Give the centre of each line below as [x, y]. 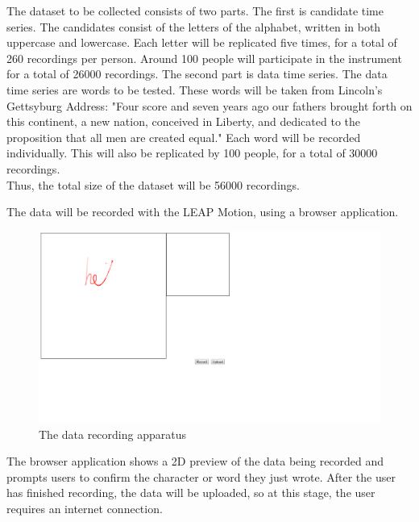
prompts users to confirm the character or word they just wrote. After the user [201, 476]
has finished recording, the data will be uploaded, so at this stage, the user [191, 493]
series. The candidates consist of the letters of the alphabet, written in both [194, 26]
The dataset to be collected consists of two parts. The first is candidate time [195, 10]
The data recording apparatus [112, 434]
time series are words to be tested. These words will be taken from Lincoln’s [195, 89]
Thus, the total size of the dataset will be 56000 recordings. [153, 184]
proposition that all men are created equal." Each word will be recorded [184, 137]
